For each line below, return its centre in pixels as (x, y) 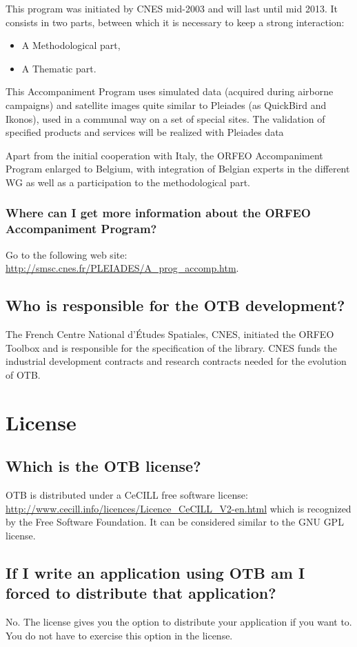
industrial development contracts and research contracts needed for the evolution (176, 361)
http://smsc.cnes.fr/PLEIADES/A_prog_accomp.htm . (122, 268)
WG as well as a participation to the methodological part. (128, 182)
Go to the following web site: (67, 254)
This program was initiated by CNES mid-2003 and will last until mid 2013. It (172, 8)
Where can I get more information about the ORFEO (158, 213)
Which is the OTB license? (103, 466)
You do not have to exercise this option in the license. (119, 635)
